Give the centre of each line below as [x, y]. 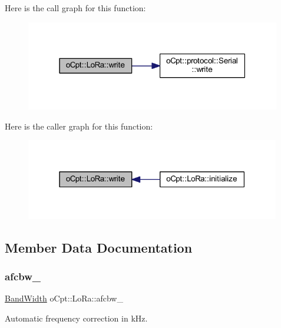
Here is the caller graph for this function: [79, 126]
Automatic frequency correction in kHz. [76, 318]
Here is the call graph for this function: [75, 8]
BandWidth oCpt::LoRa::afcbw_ [64, 298]
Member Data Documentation [99, 247]
